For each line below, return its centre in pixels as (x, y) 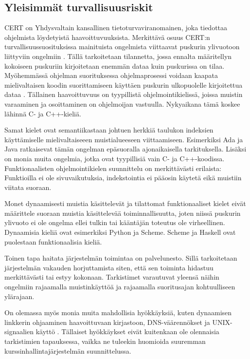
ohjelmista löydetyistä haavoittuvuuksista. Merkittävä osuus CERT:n (107, 37)
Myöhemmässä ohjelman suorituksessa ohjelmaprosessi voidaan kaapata (111, 75)
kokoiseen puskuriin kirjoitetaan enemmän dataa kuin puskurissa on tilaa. (115, 66)
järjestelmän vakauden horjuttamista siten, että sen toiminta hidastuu (109, 267)
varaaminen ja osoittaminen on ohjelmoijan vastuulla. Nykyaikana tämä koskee (122, 104)
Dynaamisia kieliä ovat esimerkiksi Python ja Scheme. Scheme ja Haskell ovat (120, 232)
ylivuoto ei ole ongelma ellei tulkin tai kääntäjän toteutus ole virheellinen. (115, 222)
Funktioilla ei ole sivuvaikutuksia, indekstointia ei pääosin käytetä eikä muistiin (123, 178)
